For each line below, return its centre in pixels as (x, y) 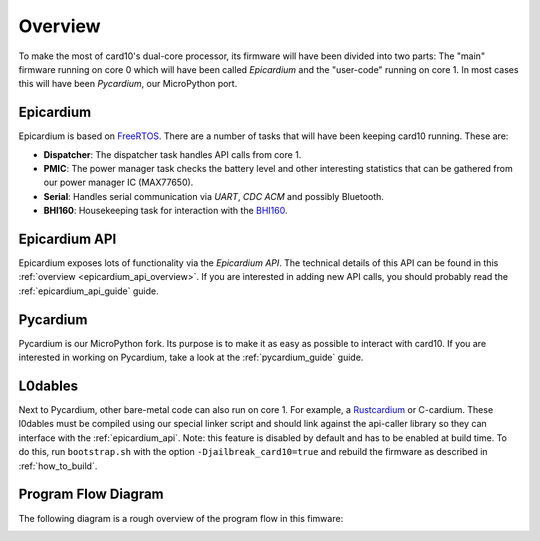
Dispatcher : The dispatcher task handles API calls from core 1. (172, 154)
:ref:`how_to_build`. (58, 466)
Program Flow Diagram (91, 494)
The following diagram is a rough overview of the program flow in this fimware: (181, 518)
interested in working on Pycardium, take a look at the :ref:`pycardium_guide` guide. (191, 357)
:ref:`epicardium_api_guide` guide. (88, 291)
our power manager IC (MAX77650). (118, 182)
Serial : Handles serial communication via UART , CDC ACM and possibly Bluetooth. (214, 196)
